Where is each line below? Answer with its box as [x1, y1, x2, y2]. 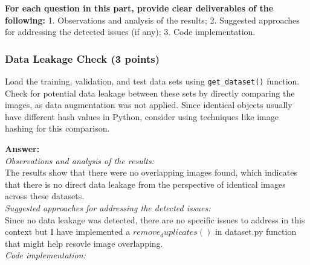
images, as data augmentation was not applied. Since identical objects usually [5, 98, 292, 111]
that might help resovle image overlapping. [5, 237, 163, 249]
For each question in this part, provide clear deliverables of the [5, 2, 274, 14]
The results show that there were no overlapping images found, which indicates [5, 166, 297, 179]
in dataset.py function [215, 225, 297, 238]
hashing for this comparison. [5, 122, 110, 135]
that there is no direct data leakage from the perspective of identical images [5, 177, 286, 190]
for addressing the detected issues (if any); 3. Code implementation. [5, 25, 256, 38]
